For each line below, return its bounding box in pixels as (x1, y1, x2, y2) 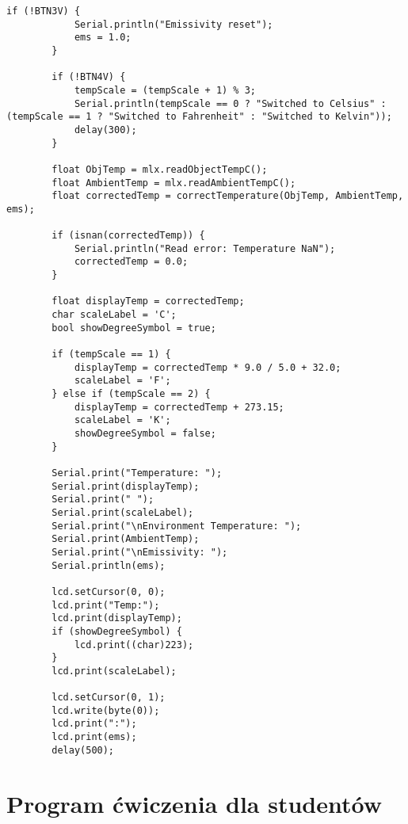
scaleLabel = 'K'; (74, 414, 171, 426)
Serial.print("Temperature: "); (51, 467, 223, 479)
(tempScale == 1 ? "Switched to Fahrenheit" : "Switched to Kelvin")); (6, 111, 392, 123)
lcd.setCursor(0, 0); (51, 586, 166, 597)
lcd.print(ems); (51, 731, 137, 743)
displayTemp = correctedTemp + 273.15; (74, 401, 284, 413)
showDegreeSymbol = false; (74, 428, 216, 439)
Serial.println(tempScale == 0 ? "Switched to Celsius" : (74, 97, 387, 109)
